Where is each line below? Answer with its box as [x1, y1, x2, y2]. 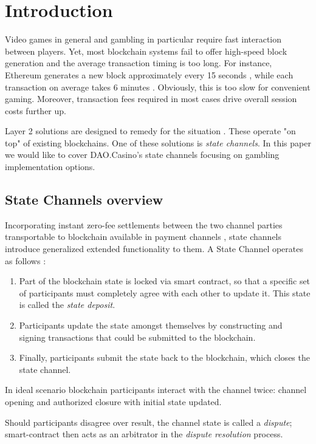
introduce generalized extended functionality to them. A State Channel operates [5, 242, 303, 255]
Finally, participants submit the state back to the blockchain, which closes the [19, 351, 310, 364]
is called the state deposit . [19, 298, 115, 311]
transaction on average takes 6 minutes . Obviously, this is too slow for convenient [5, 80, 311, 93]
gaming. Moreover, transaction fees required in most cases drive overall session [5, 92, 297, 105]
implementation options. [5, 160, 95, 173]
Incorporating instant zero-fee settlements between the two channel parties [5, 218, 283, 231]
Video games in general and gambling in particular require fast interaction [5, 33, 282, 46]
